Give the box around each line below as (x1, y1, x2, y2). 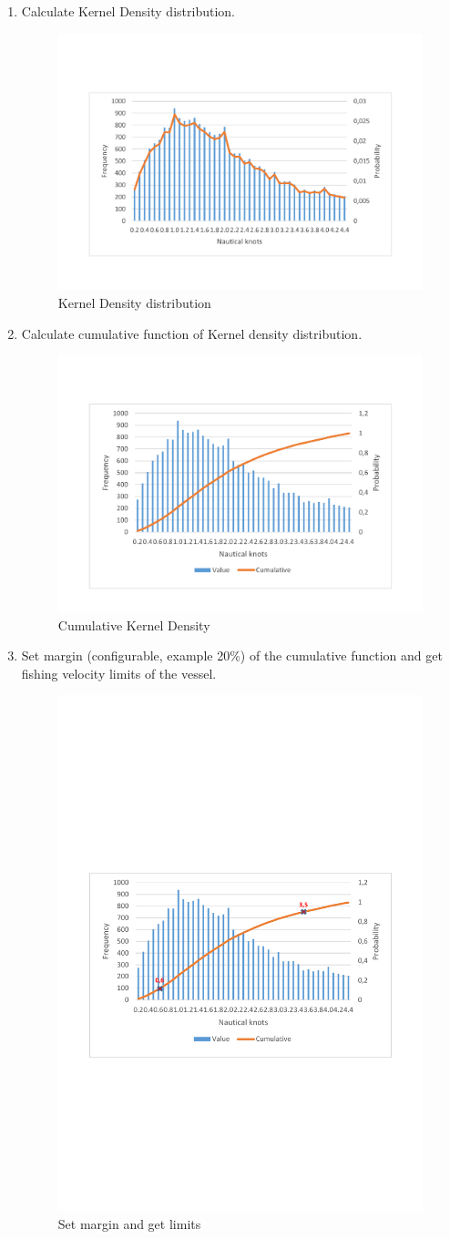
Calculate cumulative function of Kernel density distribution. (21, 323, 363, 343)
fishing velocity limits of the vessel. (21, 663, 217, 682)
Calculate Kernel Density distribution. (21, 2, 235, 20)
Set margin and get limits (57, 1213, 201, 1233)
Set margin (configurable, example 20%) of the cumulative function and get (21, 646, 443, 665)
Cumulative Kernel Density (57, 615, 210, 634)
